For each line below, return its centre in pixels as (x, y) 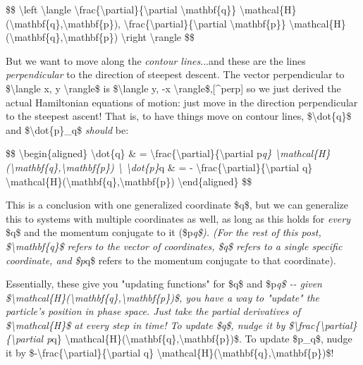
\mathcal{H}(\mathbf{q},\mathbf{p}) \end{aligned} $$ (129, 181)
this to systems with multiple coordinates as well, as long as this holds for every (178, 218)
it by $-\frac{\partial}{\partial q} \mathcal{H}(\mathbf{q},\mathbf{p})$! (170, 353)
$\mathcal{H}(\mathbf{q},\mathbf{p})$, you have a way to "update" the (162, 297)
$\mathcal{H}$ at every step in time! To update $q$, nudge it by (146, 324)
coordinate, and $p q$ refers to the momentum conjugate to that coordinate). (171, 260)
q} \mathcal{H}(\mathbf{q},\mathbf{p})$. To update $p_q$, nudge (202, 339)
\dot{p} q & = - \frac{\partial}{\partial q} (219, 167)
